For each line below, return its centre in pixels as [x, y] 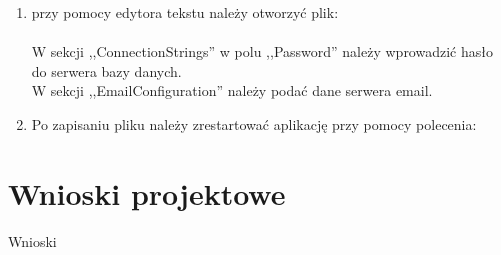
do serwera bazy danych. [106, 70]
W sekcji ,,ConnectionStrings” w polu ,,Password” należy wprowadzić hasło [262, 51]
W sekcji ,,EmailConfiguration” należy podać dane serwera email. [232, 90]
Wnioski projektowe [147, 192]
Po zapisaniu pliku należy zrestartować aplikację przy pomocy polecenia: [254, 123]
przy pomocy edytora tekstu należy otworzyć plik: [185, 12]
